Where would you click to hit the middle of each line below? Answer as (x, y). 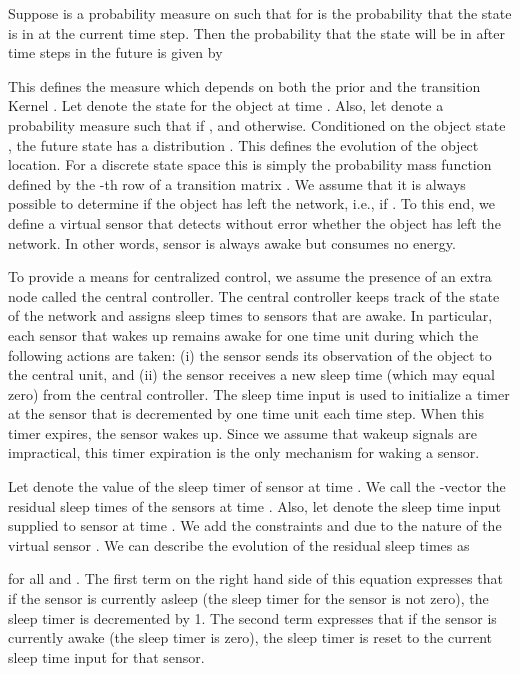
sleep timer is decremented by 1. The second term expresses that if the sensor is (252, 617)
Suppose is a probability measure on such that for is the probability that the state (260, 13)
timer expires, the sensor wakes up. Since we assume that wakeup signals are (242, 432)
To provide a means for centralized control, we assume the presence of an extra (250, 276)
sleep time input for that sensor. (106, 656)
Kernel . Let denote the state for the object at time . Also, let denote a (226, 105)
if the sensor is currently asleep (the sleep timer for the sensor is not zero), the (248, 598)
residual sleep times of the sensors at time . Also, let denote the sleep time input (254, 505)
